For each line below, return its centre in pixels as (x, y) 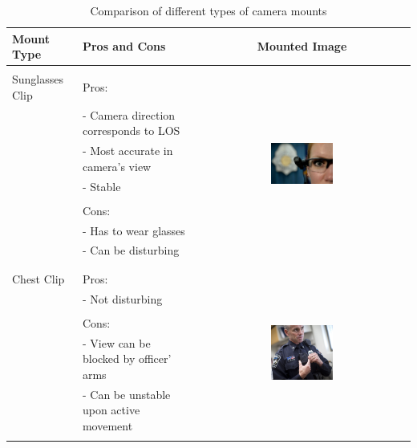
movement (107, 425)
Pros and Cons (124, 46)
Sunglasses (38, 79)
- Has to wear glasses (134, 230)
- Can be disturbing (131, 250)
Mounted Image (302, 46)
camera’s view (117, 166)
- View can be (116, 342)
